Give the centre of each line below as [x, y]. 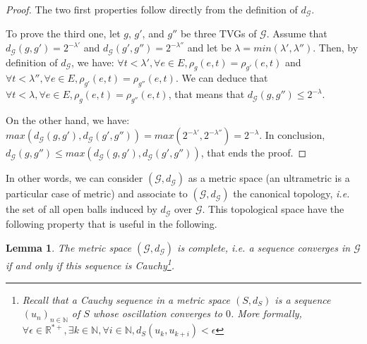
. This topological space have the [273, 209]
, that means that [206, 94]
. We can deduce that [222, 78]
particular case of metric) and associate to [97, 193]
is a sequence [303, 299]
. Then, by [336, 48]
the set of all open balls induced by [82, 209]
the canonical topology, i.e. [291, 193]
